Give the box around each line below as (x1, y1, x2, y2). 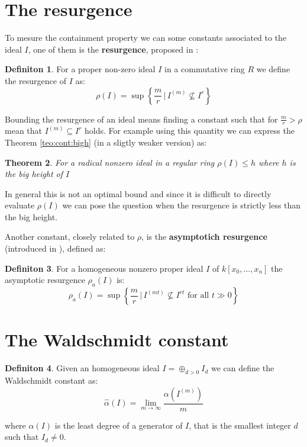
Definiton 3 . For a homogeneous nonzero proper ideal (5, 262, 203, 274)
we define (256, 63, 290, 75)
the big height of (5, 168, 63, 180)
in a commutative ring (164, 63, 245, 75)
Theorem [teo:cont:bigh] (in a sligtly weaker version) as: (5, 136, 207, 148)
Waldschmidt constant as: (5, 374, 98, 386)
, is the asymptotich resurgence (141, 230, 267, 243)
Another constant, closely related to (5, 230, 135, 243)
